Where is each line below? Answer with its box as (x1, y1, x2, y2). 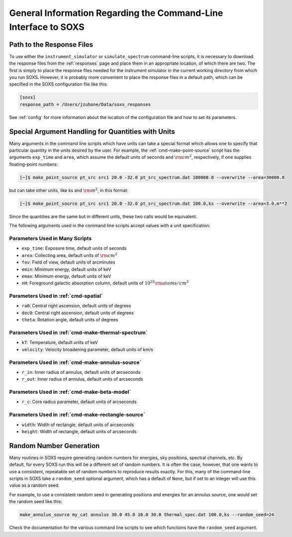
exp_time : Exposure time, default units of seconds (21, 245, 127, 251)
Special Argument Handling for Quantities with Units (9, 127, 175, 136)
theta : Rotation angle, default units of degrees (21, 317, 118, 323)
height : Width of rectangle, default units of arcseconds (21, 428, 137, 435)
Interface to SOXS (9, 21, 85, 32)
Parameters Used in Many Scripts (9, 235, 92, 242)
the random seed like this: (9, 499, 62, 505)
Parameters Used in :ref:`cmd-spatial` (9, 292, 103, 299)
